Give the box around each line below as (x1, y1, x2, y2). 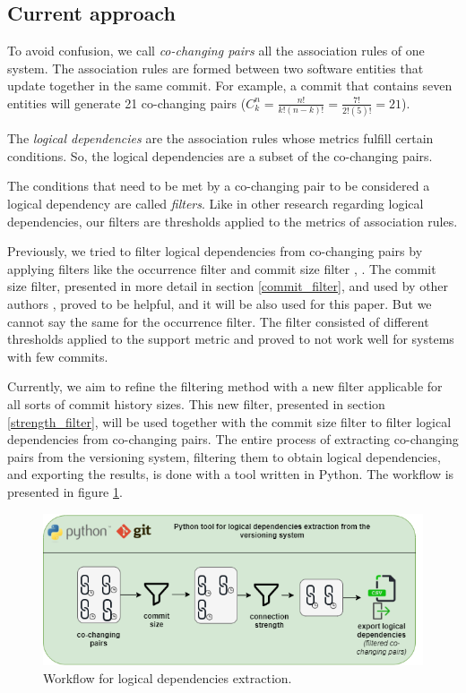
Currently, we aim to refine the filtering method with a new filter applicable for (7, 377, 443, 396)
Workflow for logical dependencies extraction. (43, 668, 292, 687)
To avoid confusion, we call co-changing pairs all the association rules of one (7, 41, 425, 60)
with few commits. (7, 346, 108, 365)
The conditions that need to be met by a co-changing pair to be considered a (7, 176, 430, 195)
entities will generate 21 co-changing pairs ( (7, 93, 246, 112)
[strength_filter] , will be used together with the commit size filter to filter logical (7, 412, 452, 431)
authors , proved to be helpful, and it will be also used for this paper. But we (7, 295, 432, 313)
